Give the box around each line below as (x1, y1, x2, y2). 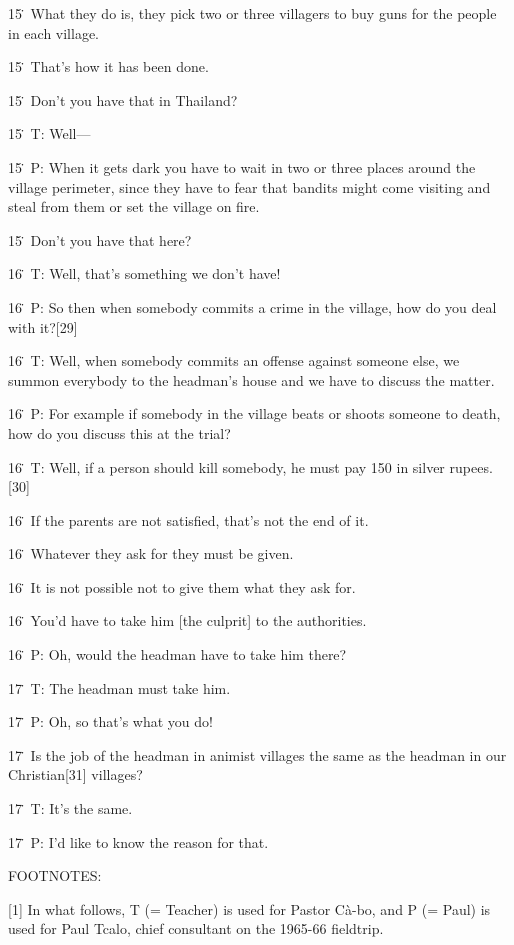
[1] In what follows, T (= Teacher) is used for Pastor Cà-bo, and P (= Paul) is (8, 898, 491, 919)
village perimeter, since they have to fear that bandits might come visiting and (8, 176, 491, 197)
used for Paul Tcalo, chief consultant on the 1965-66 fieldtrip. (8, 918, 384, 939)
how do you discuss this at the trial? (8, 422, 231, 443)
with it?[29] (8, 316, 78, 337)
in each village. (8, 22, 99, 43)
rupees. (449, 456, 493, 477)
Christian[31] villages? (8, 764, 143, 785)
